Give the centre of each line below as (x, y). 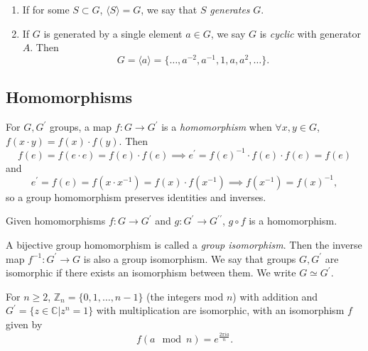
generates (230, 9)
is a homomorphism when (217, 127)
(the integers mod (185, 296)
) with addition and (275, 296)
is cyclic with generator (310, 33)
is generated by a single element (113, 33)
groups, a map (81, 127)
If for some (46, 9)
